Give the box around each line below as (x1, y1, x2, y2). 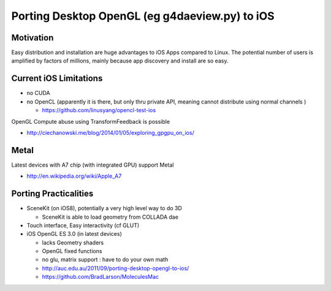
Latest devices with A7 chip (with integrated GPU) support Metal (11, 161, 174, 168)
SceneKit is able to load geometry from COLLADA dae (42, 213, 179, 221)
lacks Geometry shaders (42, 239, 104, 246)
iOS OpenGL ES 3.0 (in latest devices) (26, 230, 122, 238)
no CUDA (26, 89, 50, 97)
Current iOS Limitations (11, 74, 103, 84)
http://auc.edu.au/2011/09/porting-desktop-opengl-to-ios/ (42, 264, 189, 272)
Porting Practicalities (11, 189, 94, 199)
